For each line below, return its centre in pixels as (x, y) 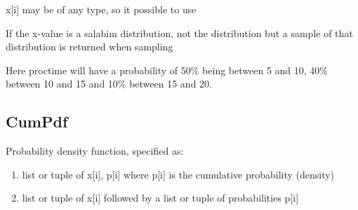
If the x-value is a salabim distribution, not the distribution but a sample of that (179, 33)
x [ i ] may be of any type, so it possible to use (101, 9)
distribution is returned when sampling (89, 47)
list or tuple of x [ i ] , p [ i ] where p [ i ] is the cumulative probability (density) (178, 174)
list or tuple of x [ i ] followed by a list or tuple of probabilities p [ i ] (160, 198)
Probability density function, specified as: (95, 151)
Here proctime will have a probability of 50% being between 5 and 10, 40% (167, 70)
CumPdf (37, 121)
